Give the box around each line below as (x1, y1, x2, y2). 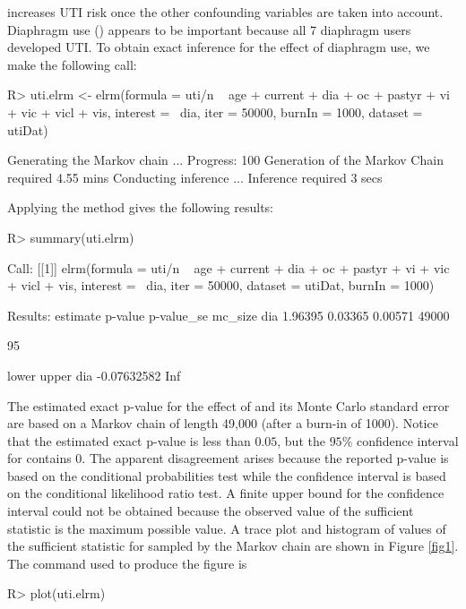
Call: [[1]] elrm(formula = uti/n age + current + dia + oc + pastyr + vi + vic (7, 258, 450, 277)
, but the (277, 431, 325, 450)
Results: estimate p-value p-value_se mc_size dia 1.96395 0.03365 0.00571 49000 (7, 305, 450, 324)
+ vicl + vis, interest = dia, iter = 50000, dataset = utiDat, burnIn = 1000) (7, 276, 435, 295)
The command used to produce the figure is (7, 553, 247, 572)
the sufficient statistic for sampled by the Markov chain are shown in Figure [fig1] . (7, 536, 459, 555)
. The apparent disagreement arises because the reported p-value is (82, 449, 449, 467)
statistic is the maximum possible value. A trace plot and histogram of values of (7, 519, 446, 537)
